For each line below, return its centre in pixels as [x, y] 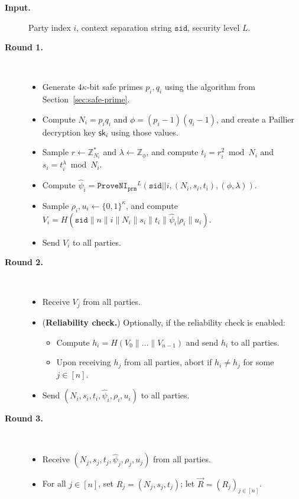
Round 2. [24, 262]
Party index [50, 27]
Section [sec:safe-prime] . [86, 99]
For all [54, 483]
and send [202, 342]
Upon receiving [84, 362]
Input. [18, 7]
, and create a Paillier [255, 119]
